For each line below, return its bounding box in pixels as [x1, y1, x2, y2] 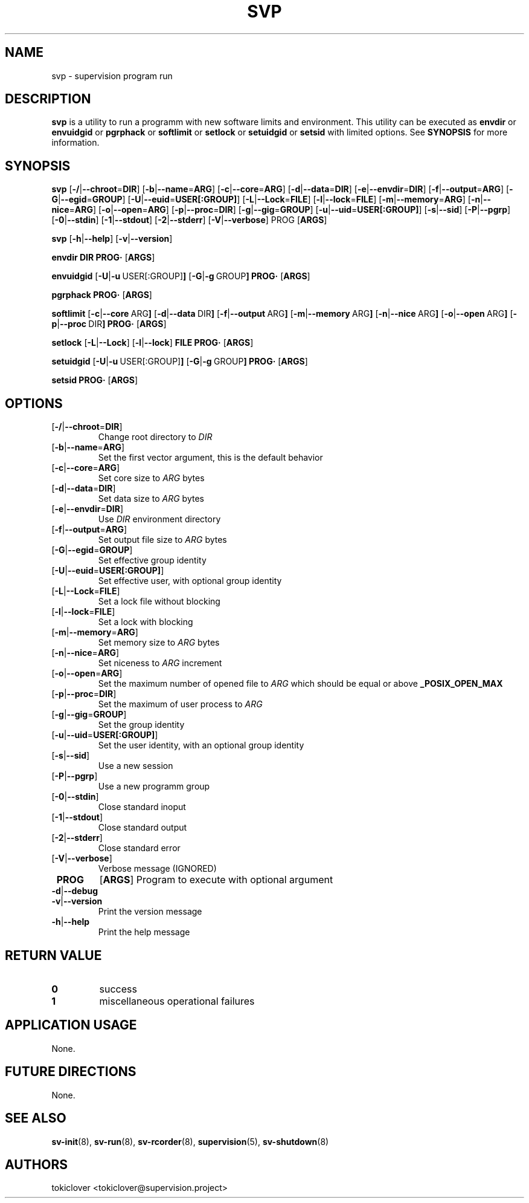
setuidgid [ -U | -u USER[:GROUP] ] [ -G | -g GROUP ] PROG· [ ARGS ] [51, 356, 308, 367]
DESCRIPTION [5, 91, 91, 107]
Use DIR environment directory [98, 514, 221, 525]
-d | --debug [51, 886, 98, 897]
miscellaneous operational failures [99, 994, 255, 1007]
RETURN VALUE [5, 947, 102, 963]
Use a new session [98, 760, 173, 771]
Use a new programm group [98, 781, 210, 792]
